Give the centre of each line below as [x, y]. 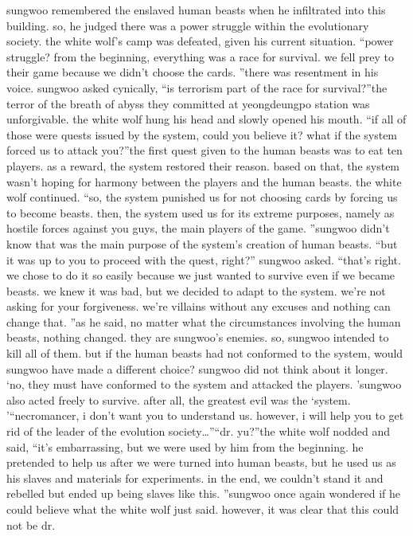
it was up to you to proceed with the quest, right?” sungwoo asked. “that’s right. [204, 259]
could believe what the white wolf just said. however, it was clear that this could [203, 509]
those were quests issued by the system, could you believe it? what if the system [202, 134]
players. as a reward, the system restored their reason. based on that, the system [203, 165]
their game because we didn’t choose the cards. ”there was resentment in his [193, 72]
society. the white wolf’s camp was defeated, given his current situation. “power [200, 41]
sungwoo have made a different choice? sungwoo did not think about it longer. [197, 368]
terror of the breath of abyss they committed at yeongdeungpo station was [188, 103]
